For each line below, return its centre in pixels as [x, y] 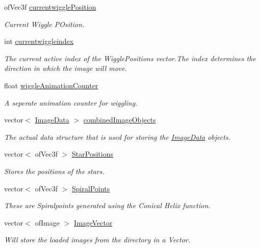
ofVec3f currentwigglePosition [50, 7]
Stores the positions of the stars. [54, 171]
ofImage [47, 222]
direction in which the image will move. [66, 68]
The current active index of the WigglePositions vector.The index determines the [130, 58]
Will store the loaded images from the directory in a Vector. [97, 240]
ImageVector [93, 222]
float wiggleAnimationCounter [51, 85]
